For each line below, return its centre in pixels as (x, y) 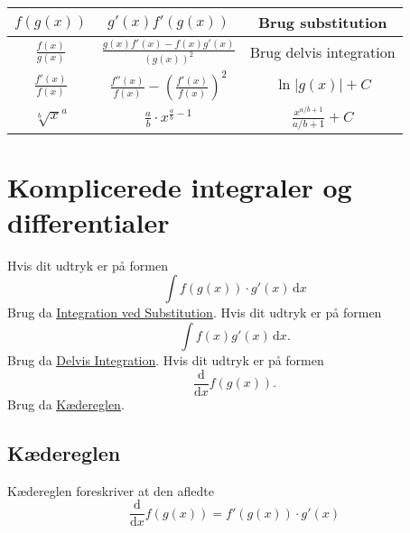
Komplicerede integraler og (180, 186)
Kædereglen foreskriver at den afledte (111, 490)
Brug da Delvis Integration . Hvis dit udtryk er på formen (166, 360)
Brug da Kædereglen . (66, 404)
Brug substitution (322, 22)
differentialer (89, 221)
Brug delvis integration (322, 52)
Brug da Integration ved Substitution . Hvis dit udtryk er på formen (195, 312)
